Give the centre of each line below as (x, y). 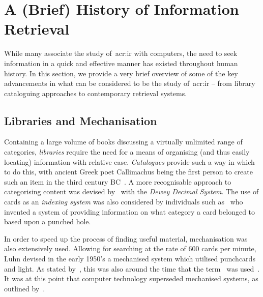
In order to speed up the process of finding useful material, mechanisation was (126, 238)
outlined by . (25, 288)
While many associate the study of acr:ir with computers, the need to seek (121, 53)
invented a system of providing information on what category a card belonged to (130, 211)
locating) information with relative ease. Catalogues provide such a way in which (129, 161)
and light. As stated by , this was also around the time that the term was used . (132, 268)
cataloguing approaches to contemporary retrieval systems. (96, 93)
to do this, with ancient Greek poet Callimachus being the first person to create (128, 172)
